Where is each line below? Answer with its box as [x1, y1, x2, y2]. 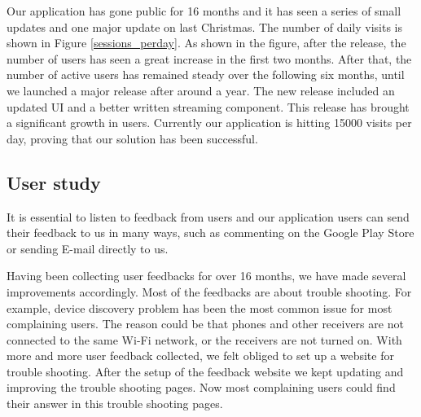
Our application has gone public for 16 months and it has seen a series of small [7, 2, 401, 19]
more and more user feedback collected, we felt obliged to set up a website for [7, 347, 394, 364]
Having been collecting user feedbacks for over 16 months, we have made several [7, 267, 406, 284]
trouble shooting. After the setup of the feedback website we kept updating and [7, 362, 404, 380]
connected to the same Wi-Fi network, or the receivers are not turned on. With [7, 331, 402, 348]
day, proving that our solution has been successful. [7, 129, 258, 147]
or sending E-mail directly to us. [7, 239, 169, 257]
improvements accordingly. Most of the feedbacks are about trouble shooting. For [7, 283, 412, 300]
